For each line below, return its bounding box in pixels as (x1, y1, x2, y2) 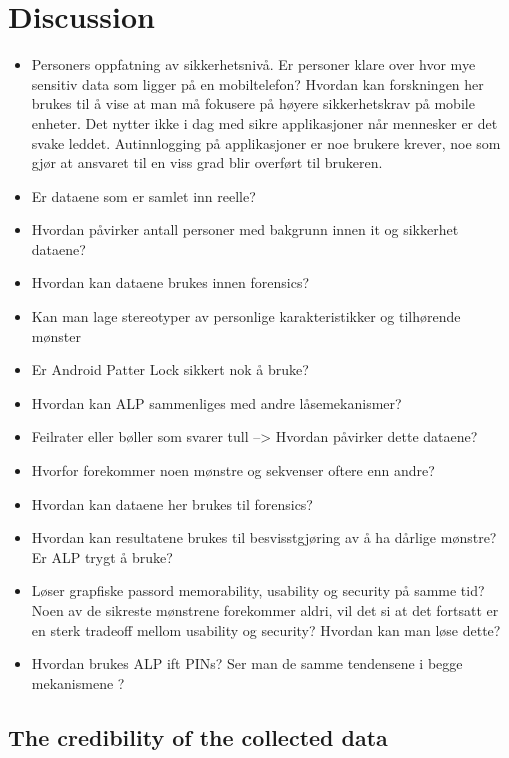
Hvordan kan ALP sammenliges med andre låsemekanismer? (31, 392, 402, 413)
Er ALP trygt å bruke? (31, 546, 173, 567)
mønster (31, 325, 81, 346)
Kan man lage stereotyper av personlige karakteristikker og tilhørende (31, 306, 461, 327)
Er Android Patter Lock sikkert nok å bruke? (31, 359, 309, 380)
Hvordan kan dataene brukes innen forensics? (31, 272, 310, 293)
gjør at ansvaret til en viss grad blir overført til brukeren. (31, 152, 383, 173)
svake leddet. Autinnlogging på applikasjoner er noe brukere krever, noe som (31, 132, 501, 153)
